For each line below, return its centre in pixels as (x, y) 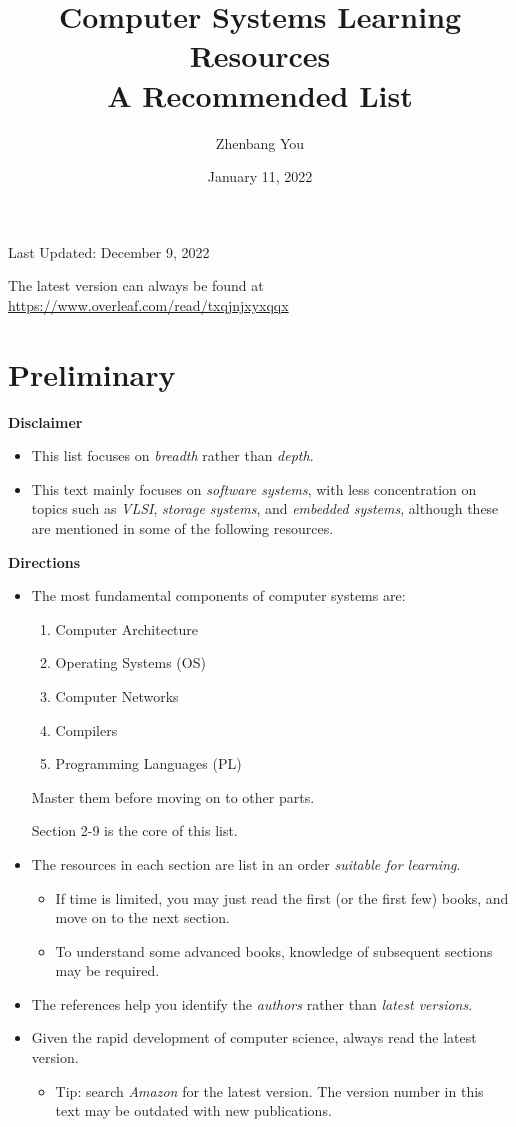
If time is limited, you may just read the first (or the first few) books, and (282, 897)
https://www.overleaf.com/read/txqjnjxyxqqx (148, 304)
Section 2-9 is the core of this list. (134, 830)
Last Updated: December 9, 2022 (109, 251)
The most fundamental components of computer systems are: (218, 595)
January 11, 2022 (260, 176)
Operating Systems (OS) (130, 662)
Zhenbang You (260, 142)
